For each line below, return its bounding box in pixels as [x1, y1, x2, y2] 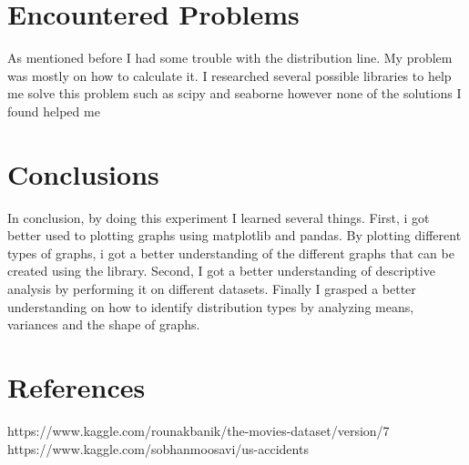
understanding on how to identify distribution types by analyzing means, [7, 297, 414, 316]
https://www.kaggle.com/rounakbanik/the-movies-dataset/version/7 [7, 420, 390, 440]
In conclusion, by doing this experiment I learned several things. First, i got [7, 207, 430, 227]
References [7, 368, 146, 405]
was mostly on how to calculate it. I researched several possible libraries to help [7, 66, 452, 85]
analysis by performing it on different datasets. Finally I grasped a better [7, 279, 416, 298]
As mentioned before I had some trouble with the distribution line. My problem [7, 48, 453, 67]
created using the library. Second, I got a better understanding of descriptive [7, 261, 435, 280]
